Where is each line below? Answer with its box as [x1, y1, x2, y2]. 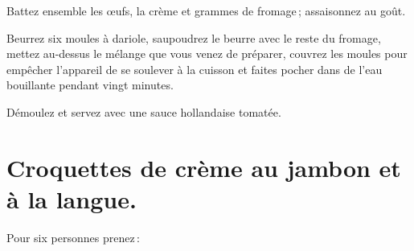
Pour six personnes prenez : [6, 228, 140, 245]
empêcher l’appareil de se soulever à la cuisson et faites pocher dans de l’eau [6, 60, 383, 77]
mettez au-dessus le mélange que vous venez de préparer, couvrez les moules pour [6, 45, 408, 62]
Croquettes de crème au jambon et [6, 150, 401, 183]
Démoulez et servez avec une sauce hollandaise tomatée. [6, 103, 281, 120]
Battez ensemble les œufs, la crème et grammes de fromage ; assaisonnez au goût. [6, 2, 406, 19]
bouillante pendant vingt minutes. [6, 76, 174, 93]
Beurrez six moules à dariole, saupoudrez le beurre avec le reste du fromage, [6, 29, 381, 46]
